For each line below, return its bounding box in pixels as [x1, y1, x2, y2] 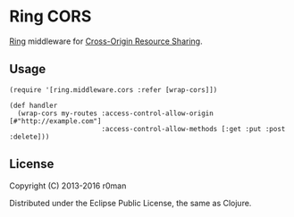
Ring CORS [9, 6, 92, 27]
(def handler [9, 101, 58, 110]
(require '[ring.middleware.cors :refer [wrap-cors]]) [9, 85, 218, 95]
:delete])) [9, 132, 50, 141]
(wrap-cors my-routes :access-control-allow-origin [17, 109, 214, 118]
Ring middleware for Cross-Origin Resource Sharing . [9, 36, 203, 46]
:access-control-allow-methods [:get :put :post [101, 124, 286, 133]
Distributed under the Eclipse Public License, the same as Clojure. [9, 197, 252, 208]
